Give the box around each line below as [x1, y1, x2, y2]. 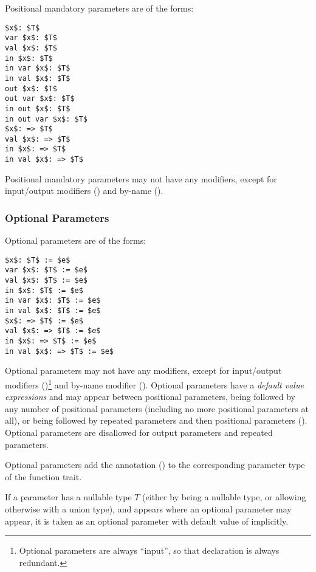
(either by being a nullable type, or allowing [142, 491, 306, 503]
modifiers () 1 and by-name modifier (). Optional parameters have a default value [5, 376, 304, 391]
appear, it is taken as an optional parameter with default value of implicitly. [5, 514, 289, 527]
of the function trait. [5, 470, 82, 483]
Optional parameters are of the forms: [5, 234, 146, 247]
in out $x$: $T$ [5, 104, 70, 113]
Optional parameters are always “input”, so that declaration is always [19, 544, 280, 557]
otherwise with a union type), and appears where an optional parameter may [5, 502, 292, 515]
